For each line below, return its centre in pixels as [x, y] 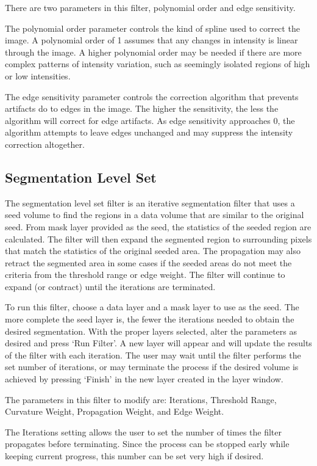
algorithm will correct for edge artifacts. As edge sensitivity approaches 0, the [150, 120]
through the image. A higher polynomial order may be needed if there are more [153, 52]
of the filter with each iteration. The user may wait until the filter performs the [153, 355]
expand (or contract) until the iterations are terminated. [110, 286]
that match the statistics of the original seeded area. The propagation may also [153, 251]
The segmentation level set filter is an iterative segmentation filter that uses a [150, 202]
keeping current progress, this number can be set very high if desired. [134, 456]
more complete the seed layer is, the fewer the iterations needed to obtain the [150, 319]
